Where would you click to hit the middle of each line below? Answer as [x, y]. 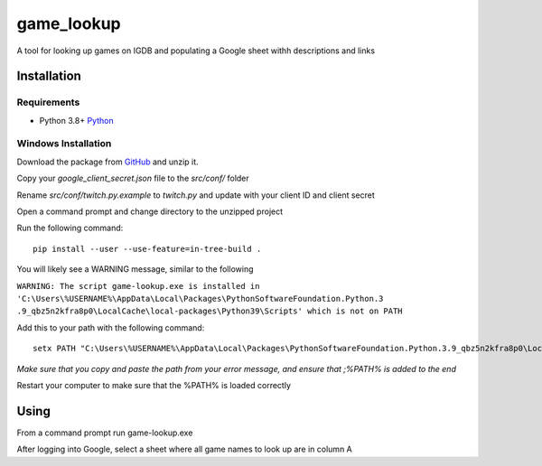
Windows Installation [64, 144]
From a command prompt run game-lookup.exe [105, 433]
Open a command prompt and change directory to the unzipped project [150, 211]
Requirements [48, 102]
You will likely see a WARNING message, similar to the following [135, 269]
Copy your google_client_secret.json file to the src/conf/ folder [133, 178]
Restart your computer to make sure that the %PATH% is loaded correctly [154, 385]
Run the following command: [70, 228]
